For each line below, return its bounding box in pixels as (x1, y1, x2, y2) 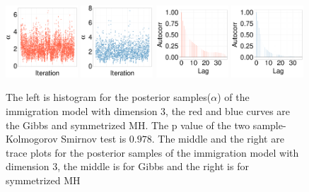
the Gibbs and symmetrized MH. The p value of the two (6, 117, 250, 132)
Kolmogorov (6, 131, 58, 146)
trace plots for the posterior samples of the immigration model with (6, 145, 299, 160)
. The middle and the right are (151, 131, 284, 146)
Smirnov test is (61, 131, 127, 146)
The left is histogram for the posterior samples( (6, 90, 211, 104)
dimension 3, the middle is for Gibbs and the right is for (6, 159, 249, 174)
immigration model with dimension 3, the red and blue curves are (6, 103, 291, 118)
